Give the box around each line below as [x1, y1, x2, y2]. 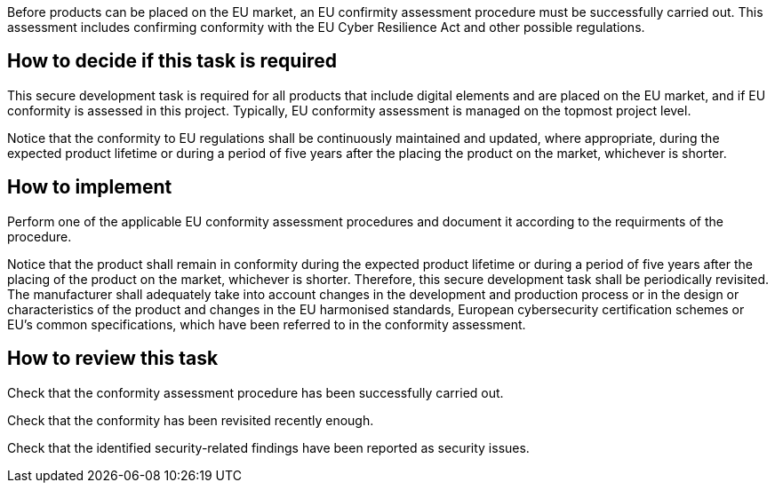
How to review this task [7, 347, 219, 370]
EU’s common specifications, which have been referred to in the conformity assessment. [7, 316, 526, 332]
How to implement [7, 176, 172, 199]
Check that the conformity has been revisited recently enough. [7, 412, 374, 428]
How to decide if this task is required [7, 50, 337, 73]
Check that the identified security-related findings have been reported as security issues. [7, 439, 530, 455]
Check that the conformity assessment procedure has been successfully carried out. [7, 384, 504, 400]
